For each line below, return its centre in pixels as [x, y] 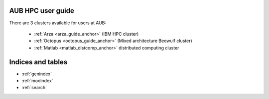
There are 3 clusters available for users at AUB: [58, 23]
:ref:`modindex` [37, 80]
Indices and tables [38, 62]
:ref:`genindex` [37, 74]
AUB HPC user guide [42, 11]
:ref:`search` [34, 88]
